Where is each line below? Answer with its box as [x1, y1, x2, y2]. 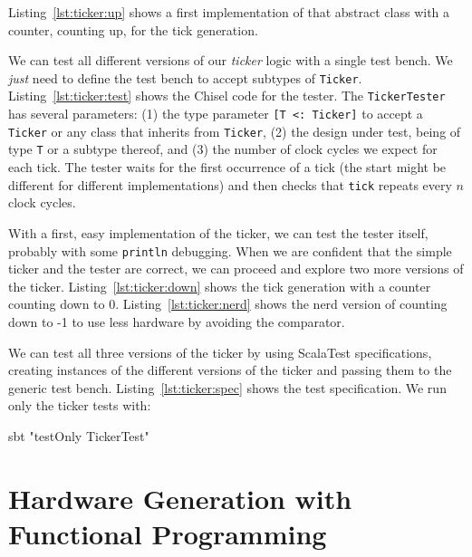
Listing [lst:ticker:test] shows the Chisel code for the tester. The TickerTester [8, 86, 446, 105]
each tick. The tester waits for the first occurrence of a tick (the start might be [8, 158, 447, 177]
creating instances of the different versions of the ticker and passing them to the [8, 360, 452, 379]
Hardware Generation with [8, 479, 352, 516]
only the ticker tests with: [8, 396, 151, 415]
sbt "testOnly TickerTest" [8, 426, 149, 445]
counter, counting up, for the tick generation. [8, 20, 258, 39]
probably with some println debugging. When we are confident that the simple [8, 241, 452, 260]
